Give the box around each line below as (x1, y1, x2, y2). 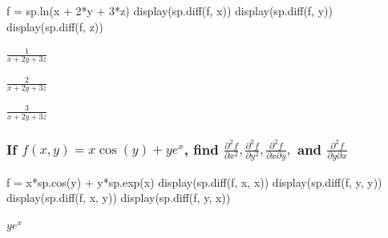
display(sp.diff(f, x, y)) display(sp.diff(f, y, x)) (6, 189, 231, 206)
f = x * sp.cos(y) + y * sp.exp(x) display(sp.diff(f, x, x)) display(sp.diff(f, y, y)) (6, 173, 382, 190)
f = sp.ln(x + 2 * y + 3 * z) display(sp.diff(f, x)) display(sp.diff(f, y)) (6, 2, 333, 18)
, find (184, 139, 219, 159)
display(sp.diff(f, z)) (6, 18, 103, 34)
